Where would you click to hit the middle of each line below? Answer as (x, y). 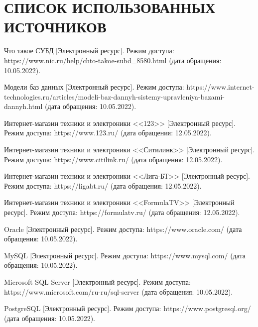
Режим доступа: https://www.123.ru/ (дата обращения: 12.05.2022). (108, 133)
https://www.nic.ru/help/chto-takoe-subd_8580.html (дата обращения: (113, 60)
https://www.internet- (220, 87)
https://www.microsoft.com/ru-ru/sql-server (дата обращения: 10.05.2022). (119, 291)
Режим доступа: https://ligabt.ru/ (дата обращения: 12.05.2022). (103, 185)
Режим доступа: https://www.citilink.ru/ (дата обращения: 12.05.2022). (113, 159)
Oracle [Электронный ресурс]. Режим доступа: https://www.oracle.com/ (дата (123, 229)
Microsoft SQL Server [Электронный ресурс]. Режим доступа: (97, 282)
